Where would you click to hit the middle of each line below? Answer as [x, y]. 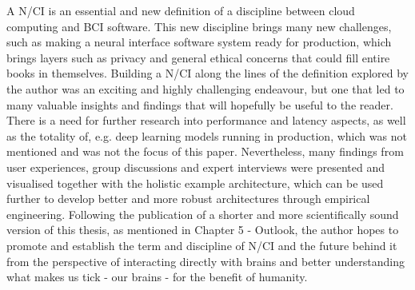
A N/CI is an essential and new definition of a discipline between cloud [181, 10]
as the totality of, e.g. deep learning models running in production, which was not [207, 135]
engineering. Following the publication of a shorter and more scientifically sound [203, 214]
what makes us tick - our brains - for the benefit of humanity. [157, 277]
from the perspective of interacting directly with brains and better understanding [206, 261]
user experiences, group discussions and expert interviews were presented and [196, 167]
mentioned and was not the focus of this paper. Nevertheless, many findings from [205, 151]
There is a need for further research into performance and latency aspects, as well [206, 120]
